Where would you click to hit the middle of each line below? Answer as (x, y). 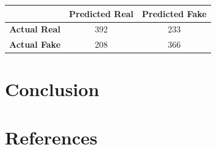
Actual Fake (35, 44)
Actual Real (35, 29)
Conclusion (52, 89)
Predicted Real (101, 13)
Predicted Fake (174, 13)
